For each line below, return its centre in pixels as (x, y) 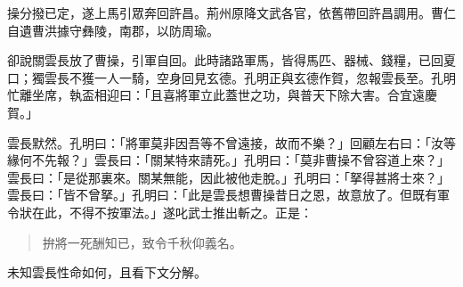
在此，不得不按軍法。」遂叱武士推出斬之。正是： (172, 212)
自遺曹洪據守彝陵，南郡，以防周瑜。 (113, 30)
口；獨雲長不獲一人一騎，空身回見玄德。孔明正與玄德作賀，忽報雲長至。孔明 (231, 77)
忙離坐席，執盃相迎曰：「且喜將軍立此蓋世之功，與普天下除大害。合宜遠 (216, 95)
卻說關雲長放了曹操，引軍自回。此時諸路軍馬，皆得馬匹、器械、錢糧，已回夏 (231, 60)
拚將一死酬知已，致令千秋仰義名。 (142, 242)
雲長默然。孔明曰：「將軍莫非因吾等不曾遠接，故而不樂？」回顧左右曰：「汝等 (231, 142)
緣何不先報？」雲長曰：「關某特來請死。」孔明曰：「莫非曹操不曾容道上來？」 (228, 160)
